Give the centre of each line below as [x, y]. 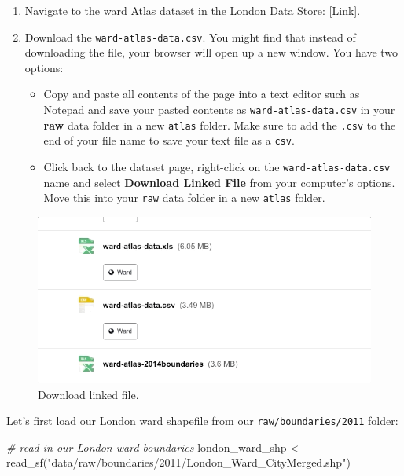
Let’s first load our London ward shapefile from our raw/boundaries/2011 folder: [202, 421]
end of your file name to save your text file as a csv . [169, 140]
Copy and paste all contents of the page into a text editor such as [202, 94]
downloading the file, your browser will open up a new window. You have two [211, 52]
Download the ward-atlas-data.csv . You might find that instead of [190, 37]
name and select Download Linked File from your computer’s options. [219, 182]
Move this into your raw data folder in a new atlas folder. [184, 198]
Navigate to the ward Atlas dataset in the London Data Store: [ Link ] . [193, 10]
